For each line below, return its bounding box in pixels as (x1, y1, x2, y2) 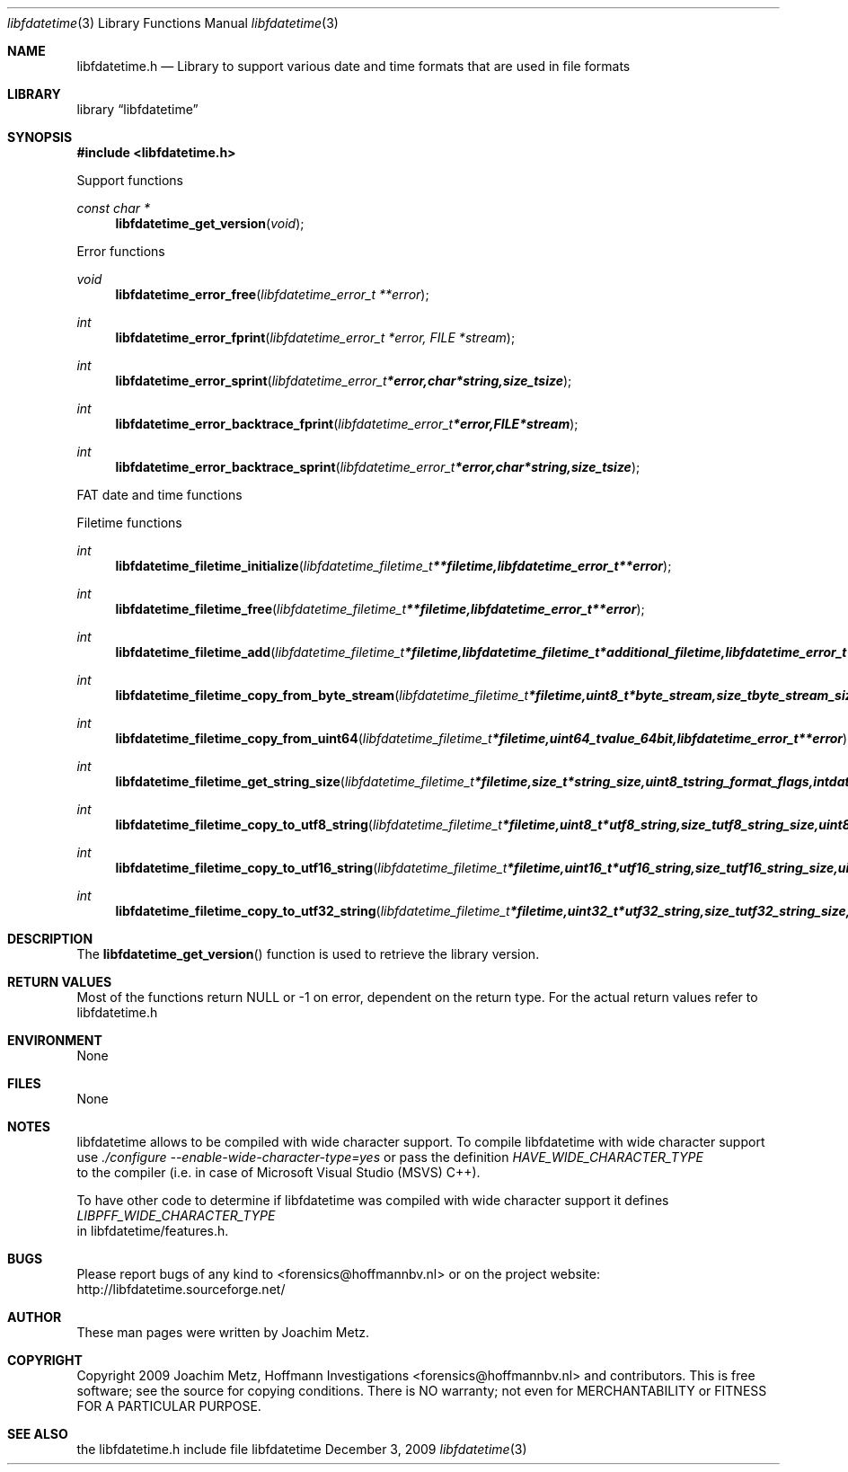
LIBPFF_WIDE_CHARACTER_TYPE (76, 1208, 276, 1223)
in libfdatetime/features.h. (76, 1223, 229, 1238)
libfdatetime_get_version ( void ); (115, 216, 305, 231)
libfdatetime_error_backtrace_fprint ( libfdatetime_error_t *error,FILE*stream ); (115, 416, 579, 431)
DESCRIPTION (7, 931, 93, 946)
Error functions (76, 244, 165, 259)
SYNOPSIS (7, 129, 73, 145)
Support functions (76, 173, 183, 188)
